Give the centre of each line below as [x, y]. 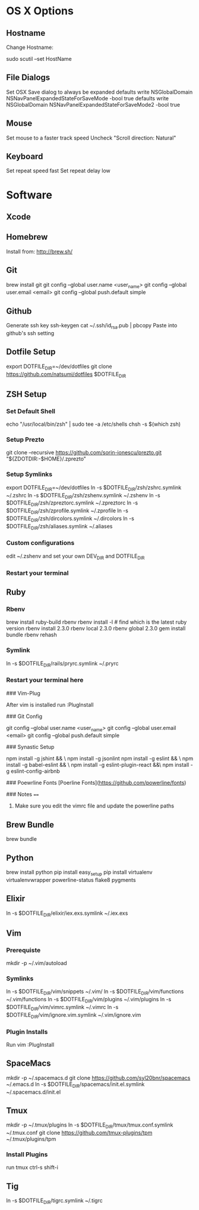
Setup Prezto [25, 440]
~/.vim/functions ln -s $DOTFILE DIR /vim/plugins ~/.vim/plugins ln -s [89, 1000]
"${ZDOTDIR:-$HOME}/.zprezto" [46, 459]
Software [29, 195]
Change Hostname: [30, 47]
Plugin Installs [27, 1032]
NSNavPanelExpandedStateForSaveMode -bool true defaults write [88, 98]
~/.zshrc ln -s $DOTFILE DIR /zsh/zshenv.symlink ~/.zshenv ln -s [83, 496]
